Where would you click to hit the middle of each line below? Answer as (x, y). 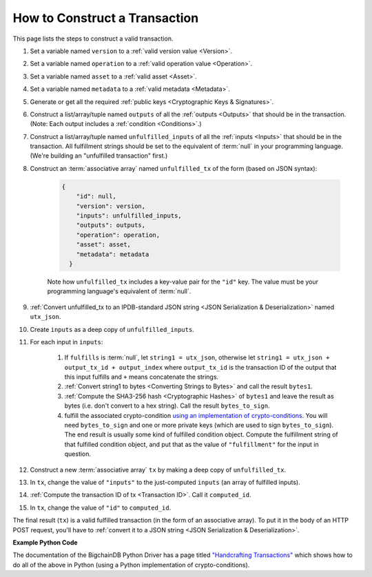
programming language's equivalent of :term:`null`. (119, 291)
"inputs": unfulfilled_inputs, (129, 216)
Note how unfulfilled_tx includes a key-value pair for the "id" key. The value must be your (183, 282)
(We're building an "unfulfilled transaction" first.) (99, 156)
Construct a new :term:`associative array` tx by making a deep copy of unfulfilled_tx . (158, 470)
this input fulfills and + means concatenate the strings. (142, 377)
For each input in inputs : (66, 342)
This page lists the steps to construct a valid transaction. (93, 39)
